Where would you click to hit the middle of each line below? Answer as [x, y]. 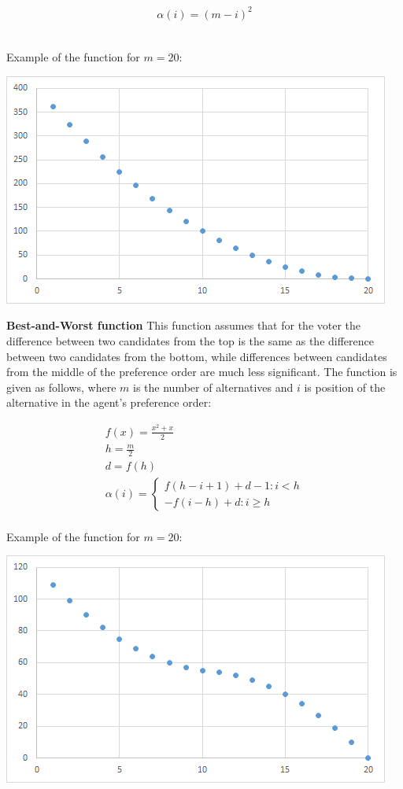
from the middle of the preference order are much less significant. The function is [202, 372]
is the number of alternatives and [213, 387]
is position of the [345, 387]
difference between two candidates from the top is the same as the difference [190, 340]
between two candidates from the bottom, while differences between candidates [197, 356]
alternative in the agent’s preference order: [109, 402]
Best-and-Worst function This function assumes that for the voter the [184, 325]
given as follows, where [61, 387]
